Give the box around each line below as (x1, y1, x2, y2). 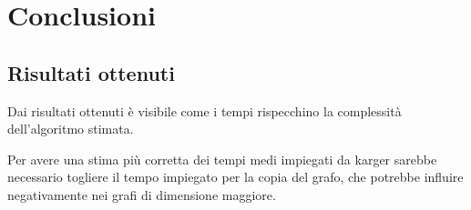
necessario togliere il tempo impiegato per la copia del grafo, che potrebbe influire (7, 167, 464, 186)
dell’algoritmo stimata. (7, 119, 134, 138)
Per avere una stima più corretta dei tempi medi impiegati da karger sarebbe (7, 149, 437, 168)
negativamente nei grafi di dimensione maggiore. (7, 185, 276, 204)
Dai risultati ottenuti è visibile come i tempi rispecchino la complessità (7, 101, 402, 120)
